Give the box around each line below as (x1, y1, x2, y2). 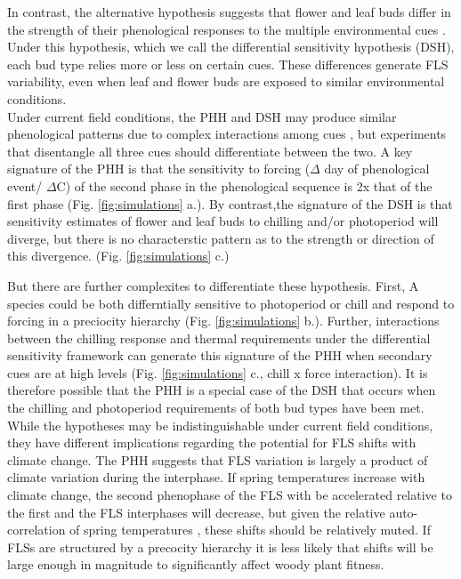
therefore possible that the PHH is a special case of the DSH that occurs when (7, 381, 436, 399)
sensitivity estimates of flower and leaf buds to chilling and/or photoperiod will (7, 212, 439, 230)
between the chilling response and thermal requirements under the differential (7, 328, 431, 347)
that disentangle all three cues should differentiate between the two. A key (7, 141, 413, 160)
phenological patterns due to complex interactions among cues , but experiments (7, 125, 447, 143)
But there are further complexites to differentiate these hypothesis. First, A (7, 276, 419, 294)
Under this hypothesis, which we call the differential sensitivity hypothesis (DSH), (7, 37, 455, 56)
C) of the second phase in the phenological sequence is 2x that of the (56, 176, 433, 195)
